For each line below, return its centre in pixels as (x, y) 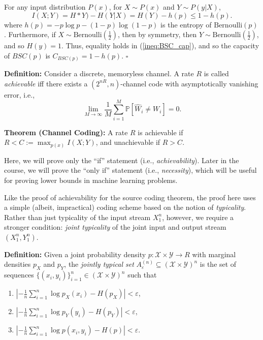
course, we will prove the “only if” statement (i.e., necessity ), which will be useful (130, 170)
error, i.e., (20, 94)
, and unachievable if (128, 142)
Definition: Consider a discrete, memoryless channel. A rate (99, 73)
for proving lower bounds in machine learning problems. (91, 180)
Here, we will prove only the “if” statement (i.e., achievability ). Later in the (122, 160)
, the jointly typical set (99, 264)
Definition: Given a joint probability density (75, 254)
